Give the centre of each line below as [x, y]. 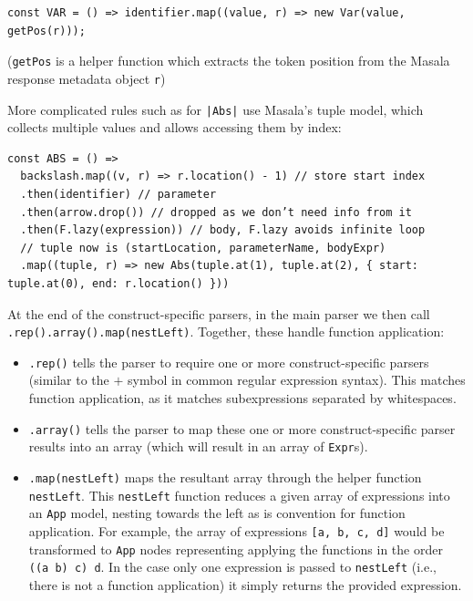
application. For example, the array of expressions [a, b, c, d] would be [236, 530]
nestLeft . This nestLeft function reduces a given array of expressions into [239, 495]
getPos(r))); [46, 31]
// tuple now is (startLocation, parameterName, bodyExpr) [203, 248]
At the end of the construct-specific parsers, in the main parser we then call [219, 313]
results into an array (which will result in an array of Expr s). [198, 446]
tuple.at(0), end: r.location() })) [118, 283]
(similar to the [69, 380]
